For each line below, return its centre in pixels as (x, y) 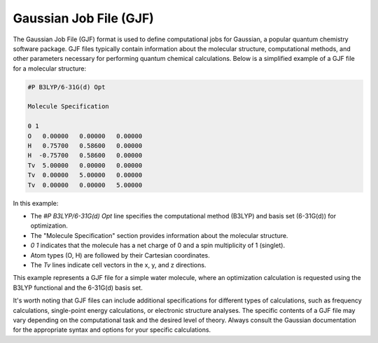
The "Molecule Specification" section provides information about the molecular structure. (159, 235)
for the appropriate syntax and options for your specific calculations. (112, 330)
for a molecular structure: (50, 68)
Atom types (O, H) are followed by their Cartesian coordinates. (120, 255)
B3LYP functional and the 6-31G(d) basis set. (78, 288)
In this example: (36, 203)
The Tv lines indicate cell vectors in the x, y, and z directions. (118, 265)
